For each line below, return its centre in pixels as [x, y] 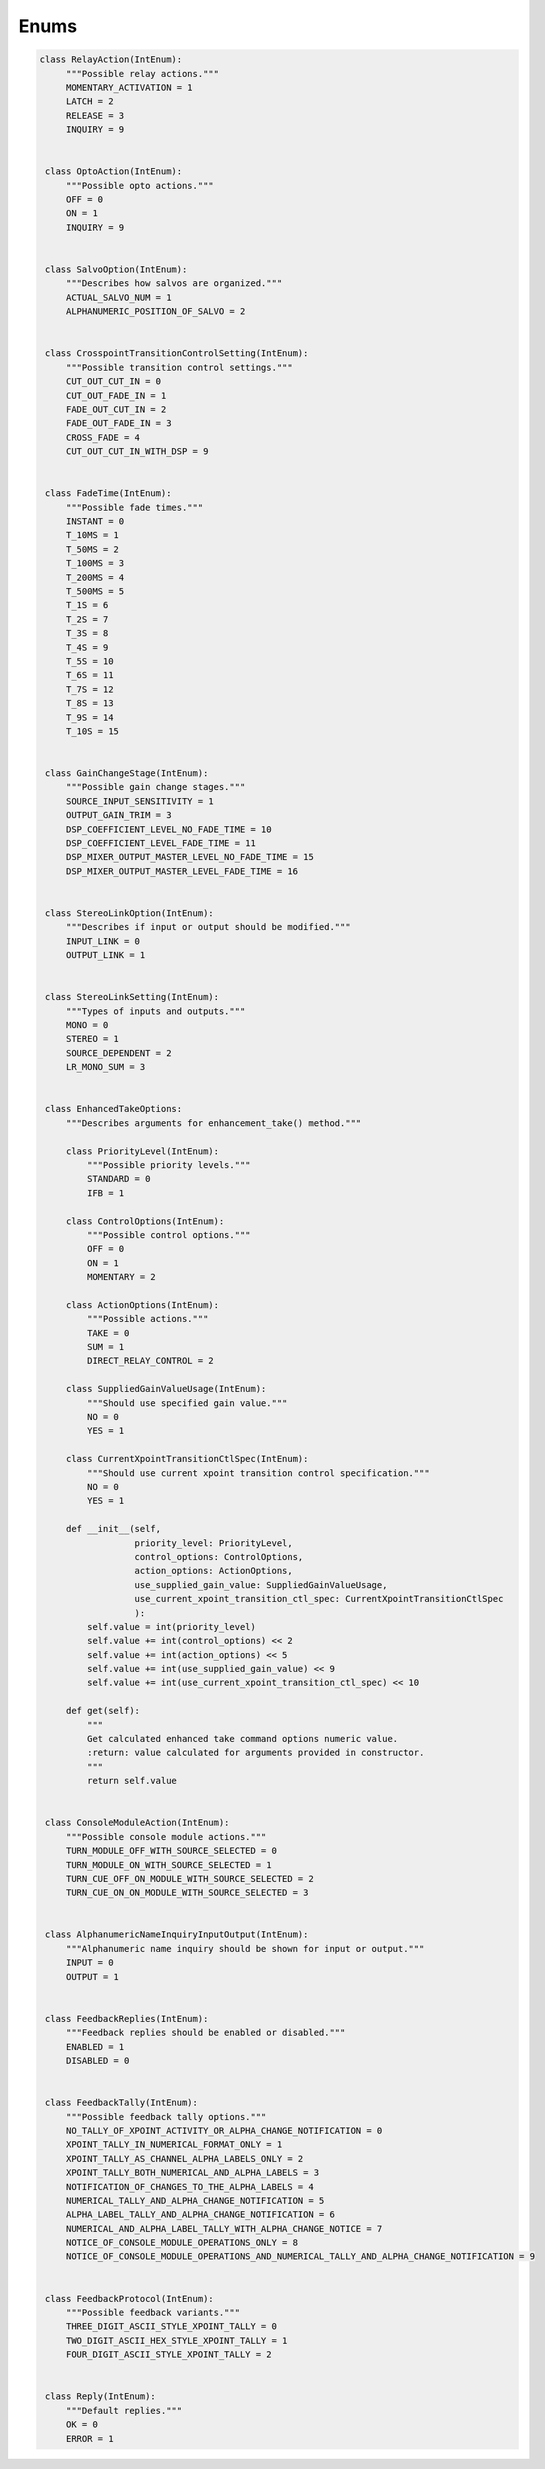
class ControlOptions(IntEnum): [145, 1221]
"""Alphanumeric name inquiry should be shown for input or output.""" [245, 1948]
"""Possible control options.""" [168, 1234]
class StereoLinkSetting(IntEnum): [132, 997]
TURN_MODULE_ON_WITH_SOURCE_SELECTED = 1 [168, 1864]
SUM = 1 [105, 1347]
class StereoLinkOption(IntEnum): [129, 913]
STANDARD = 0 [118, 1179]
